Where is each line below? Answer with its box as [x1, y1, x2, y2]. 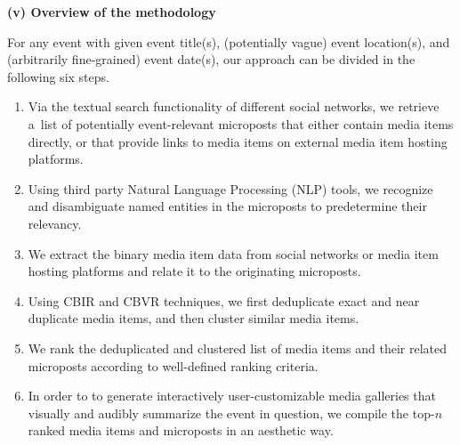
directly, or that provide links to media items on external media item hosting [28, 132, 448, 150]
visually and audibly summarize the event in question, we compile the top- [28, 403, 435, 422]
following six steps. [7, 67, 109, 85]
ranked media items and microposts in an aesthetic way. [28, 421, 334, 440]
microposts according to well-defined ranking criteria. [28, 356, 319, 375]
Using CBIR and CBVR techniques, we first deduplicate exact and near [28, 291, 420, 310]
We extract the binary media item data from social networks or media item [28, 244, 439, 263]
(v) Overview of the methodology [7, 3, 216, 20]
